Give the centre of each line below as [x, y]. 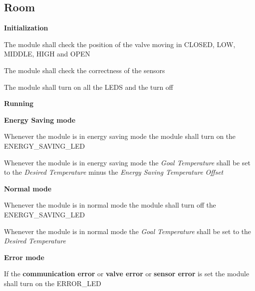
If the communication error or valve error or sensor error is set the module [127, 274]
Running [19, 103]
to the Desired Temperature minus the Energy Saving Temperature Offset [114, 172]
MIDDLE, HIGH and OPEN [47, 54]
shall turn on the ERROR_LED [53, 283]
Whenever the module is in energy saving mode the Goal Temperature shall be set [127, 162]
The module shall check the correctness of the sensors [85, 70]
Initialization [26, 28]
